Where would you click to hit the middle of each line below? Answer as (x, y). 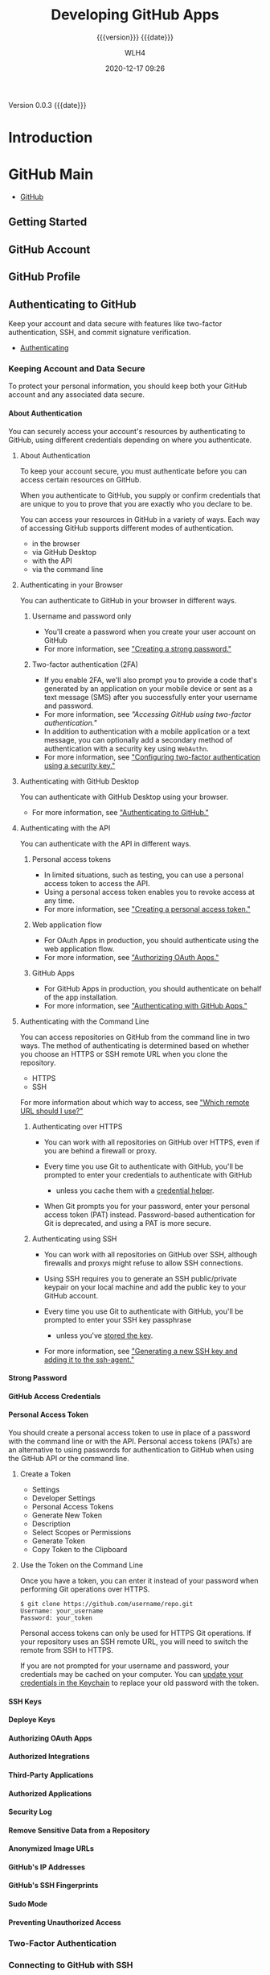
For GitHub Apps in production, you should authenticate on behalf (153, 988)
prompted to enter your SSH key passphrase (118, 1319)
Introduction (51, 138)
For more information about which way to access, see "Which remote (135, 1102)
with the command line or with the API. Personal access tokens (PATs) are (131, 1441)
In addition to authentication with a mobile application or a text (147, 731)
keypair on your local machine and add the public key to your (145, 1287)
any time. (59, 901)
